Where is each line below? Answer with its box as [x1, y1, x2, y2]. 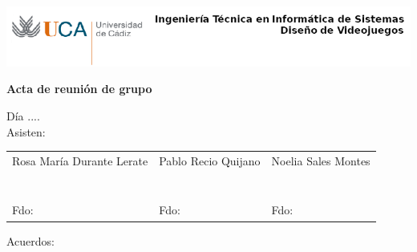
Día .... [6, 107, 40, 124]
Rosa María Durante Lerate [12, 152, 148, 169]
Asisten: [6, 123, 46, 140]
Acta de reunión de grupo [6, 80, 152, 97]
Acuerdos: [6, 232, 55, 249]
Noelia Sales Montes [271, 152, 370, 169]
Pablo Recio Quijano [159, 152, 261, 169]
